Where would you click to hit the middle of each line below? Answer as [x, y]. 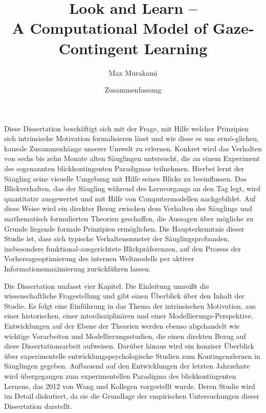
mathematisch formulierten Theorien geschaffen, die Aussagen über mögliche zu [129, 219]
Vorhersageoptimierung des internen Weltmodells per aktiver [99, 258]
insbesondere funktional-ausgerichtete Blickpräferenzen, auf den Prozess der [123, 248]
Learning [176, 48]
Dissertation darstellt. [38, 406]
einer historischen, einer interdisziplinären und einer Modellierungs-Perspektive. [129, 316]
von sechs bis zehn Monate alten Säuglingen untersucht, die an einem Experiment [132, 158]
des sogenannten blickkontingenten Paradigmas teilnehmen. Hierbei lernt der [124, 168]
